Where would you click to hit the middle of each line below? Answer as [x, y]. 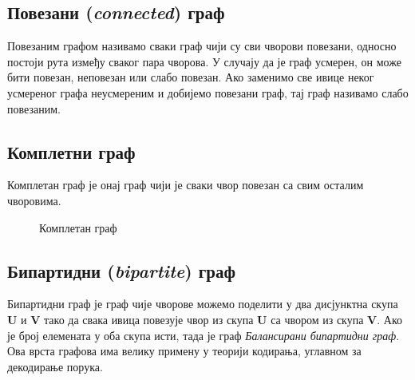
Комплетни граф [71, 151]
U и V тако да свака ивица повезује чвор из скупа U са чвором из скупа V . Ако [205, 319]
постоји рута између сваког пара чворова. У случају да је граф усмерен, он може [204, 61]
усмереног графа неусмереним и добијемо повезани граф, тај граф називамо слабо [208, 92]
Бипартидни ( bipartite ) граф [121, 270]
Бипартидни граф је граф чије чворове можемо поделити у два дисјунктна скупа [203, 304]
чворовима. [34, 200]
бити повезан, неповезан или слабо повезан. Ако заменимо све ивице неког [191, 77]
